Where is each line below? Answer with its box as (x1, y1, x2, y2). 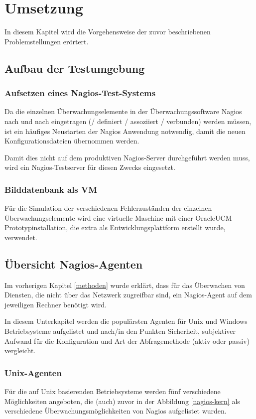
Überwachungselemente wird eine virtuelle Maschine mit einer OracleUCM (4, 212, 232, 223)
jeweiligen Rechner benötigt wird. (4, 299, 107, 309)
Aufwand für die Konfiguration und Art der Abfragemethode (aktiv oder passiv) (4, 335, 250, 346)
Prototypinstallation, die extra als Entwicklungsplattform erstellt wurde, (4, 222, 226, 233)
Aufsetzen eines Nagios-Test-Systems (4, 87, 156, 99)
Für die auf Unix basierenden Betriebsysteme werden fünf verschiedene (4, 386, 221, 397)
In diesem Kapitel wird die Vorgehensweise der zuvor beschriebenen (4, 26, 211, 37)
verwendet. (4, 232, 37, 242)
